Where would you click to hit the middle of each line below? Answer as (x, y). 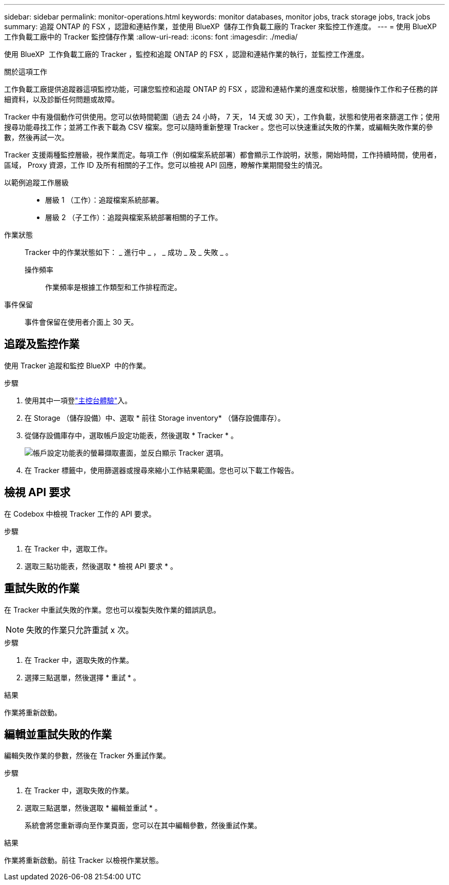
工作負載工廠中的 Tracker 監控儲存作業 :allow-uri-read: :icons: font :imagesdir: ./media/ (151, 37)
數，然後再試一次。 (36, 137)
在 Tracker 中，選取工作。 (68, 548)
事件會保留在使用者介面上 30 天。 (81, 322)
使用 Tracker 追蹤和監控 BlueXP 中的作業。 (77, 365)
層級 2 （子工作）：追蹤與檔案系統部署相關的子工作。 (134, 217)
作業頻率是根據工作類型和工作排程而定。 (113, 287)
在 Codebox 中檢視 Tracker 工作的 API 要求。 (80, 514)
